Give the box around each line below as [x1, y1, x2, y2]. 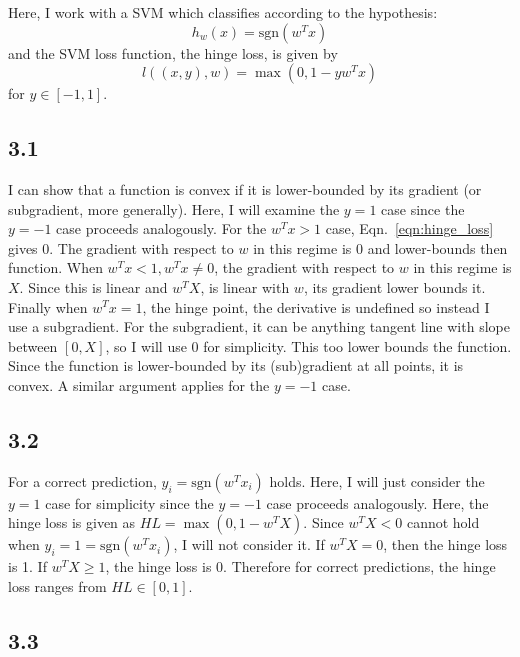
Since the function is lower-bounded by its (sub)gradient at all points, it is [8, 355, 464, 376]
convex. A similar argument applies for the [8, 374, 270, 395]
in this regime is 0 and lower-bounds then [253, 237, 508, 258]
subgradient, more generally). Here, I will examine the [8, 198, 340, 219]
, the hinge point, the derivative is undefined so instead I [142, 296, 490, 317]
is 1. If [8, 556, 47, 577]
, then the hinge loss [383, 534, 508, 555]
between [8, 335, 58, 356]
